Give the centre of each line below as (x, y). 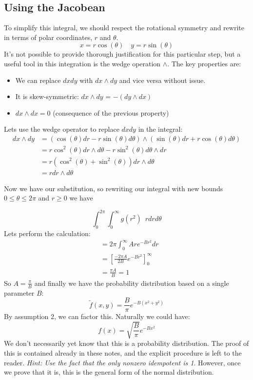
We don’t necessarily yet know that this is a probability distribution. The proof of (126, 343)
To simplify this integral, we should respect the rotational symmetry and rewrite (124, 28)
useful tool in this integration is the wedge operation (82, 63)
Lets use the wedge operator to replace (62, 129)
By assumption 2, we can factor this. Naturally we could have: (97, 316)
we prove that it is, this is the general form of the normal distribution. (109, 372)
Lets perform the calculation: (47, 233)
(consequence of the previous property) (111, 112)
